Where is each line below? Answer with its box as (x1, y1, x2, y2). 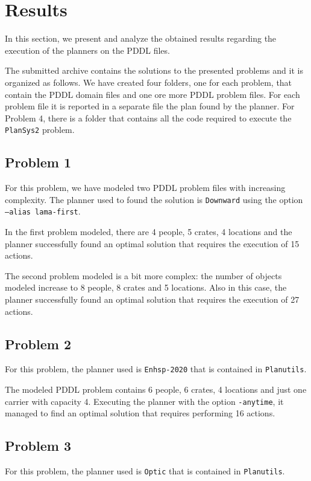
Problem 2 (5, 334, 71, 353)
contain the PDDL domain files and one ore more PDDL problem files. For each (5, 88, 300, 100)
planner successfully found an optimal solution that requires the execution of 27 (5, 293, 300, 306)
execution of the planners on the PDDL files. (5, 44, 170, 56)
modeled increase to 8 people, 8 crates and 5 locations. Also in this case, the (5, 281, 287, 294)
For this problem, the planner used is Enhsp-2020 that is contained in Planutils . (5, 363, 307, 375)
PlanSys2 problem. (5, 123, 75, 136)
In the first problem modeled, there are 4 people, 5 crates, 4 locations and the (5, 225, 292, 238)
